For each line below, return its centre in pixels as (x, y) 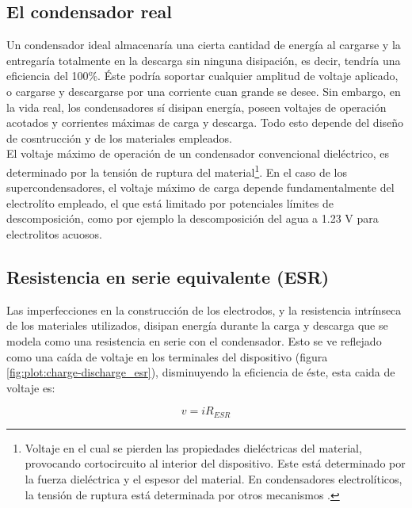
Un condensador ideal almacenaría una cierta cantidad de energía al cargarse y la (204, 45)
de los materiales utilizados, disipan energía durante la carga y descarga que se (197, 325)
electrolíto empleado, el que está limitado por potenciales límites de (170, 202)
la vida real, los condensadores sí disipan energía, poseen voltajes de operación (196, 107)
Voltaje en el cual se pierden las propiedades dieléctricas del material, (193, 447)
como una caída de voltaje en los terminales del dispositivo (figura (167, 356)
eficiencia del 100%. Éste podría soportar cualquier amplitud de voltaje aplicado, (202, 76)
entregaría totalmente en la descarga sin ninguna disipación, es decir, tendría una (204, 60)
